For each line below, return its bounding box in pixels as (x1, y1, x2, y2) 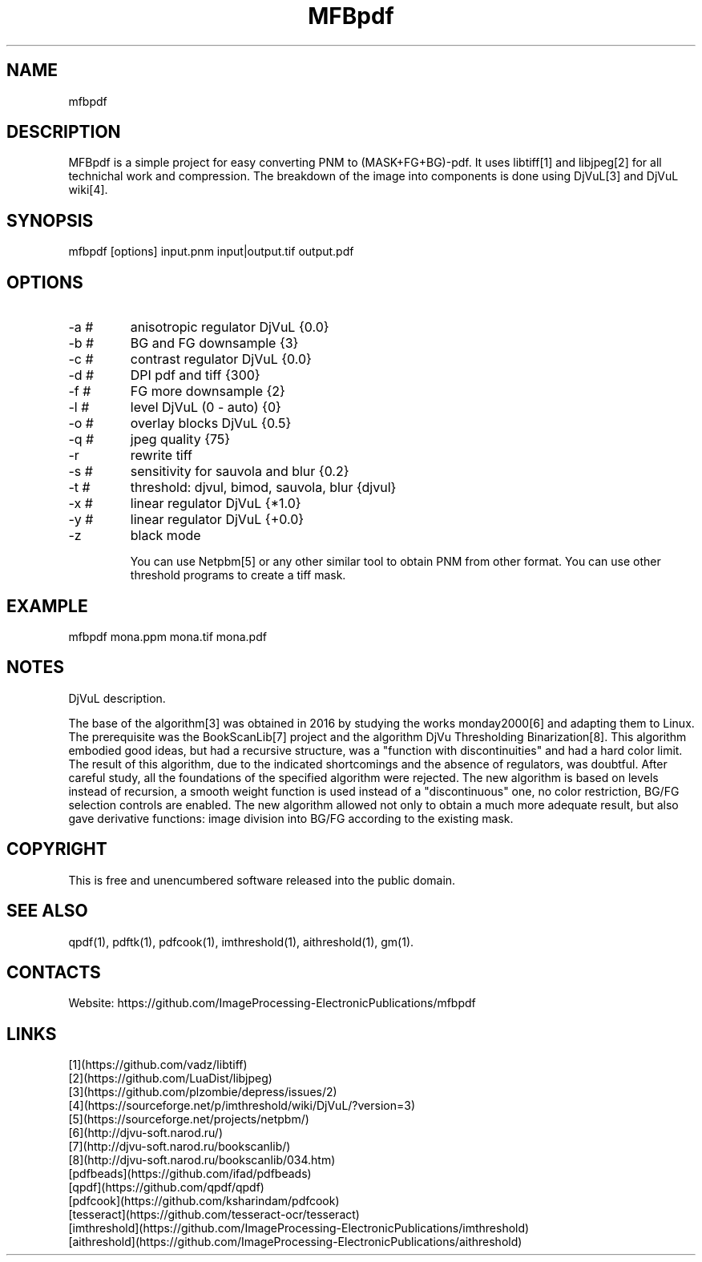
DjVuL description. (68, 691, 166, 705)
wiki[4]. (68, 183, 108, 197)
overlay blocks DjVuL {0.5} (130, 415, 292, 432)
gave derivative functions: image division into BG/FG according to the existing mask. (68, 811, 514, 825)
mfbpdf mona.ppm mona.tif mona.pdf (68, 629, 267, 643)
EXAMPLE (6, 595, 88, 616)
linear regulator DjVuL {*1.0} (130, 495, 301, 512)
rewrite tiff (130, 447, 192, 464)
